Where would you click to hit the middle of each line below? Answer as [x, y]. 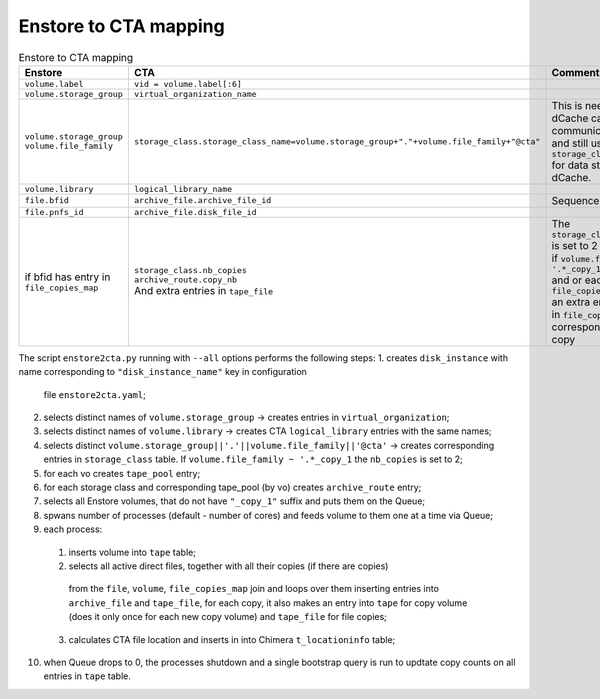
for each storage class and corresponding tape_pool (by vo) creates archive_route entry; [232, 487]
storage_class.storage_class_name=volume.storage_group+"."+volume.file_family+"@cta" [337, 141]
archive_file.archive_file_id [202, 200]
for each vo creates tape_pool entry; [122, 473]
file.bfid [47, 200]
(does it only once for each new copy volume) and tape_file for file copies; [227, 617]
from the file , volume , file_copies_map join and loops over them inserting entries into [254, 589]
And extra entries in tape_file [203, 291]
